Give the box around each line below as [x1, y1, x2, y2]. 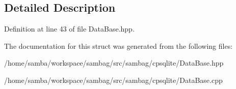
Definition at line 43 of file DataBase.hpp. [4, 23, 135, 34]
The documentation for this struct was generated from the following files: [4, 40, 233, 51]
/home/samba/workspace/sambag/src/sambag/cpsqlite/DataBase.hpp [4, 57, 224, 68]
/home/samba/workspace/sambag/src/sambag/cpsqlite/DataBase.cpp [4, 74, 223, 85]
